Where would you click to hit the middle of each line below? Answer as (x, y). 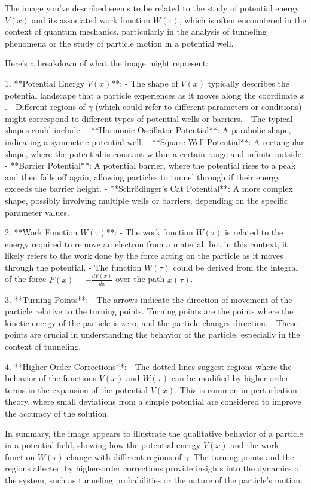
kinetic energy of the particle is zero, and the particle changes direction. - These (151, 322)
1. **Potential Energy (45, 83)
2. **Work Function (41, 232)
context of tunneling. (43, 346)
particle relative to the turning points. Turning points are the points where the (149, 311)
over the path (140, 279)
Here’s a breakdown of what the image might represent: (107, 63)
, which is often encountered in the (243, 19)
